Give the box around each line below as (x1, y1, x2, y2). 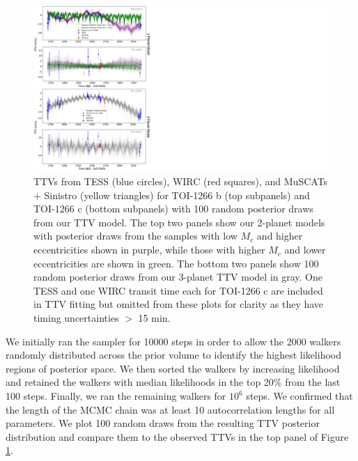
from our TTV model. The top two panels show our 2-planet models (33, 214, 325, 229)
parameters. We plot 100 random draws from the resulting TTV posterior (6, 416, 320, 430)
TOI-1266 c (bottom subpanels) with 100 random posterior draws (33, 201, 313, 216)
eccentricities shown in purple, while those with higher (33, 242, 265, 257)
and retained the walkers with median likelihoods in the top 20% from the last (6, 375, 341, 389)
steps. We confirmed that (246, 389, 353, 403)
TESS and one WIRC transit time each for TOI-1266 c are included (33, 283, 323, 297)
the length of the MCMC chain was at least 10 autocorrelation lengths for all (6, 402, 335, 416)
